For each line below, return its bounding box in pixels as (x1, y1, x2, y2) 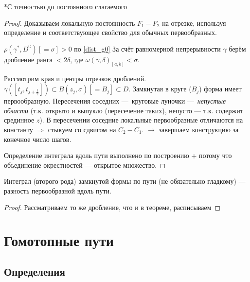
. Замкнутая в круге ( (128, 84, 192, 94)
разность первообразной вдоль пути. (4, 185, 111, 195)
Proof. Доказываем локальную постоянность (4, 18, 135, 28)
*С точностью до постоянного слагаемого (4, 1, 127, 11)
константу (4, 124, 33, 135)
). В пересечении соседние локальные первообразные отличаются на (39, 115, 243, 125)
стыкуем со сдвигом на (48, 124, 116, 135)
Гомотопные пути (4, 230, 114, 250)
